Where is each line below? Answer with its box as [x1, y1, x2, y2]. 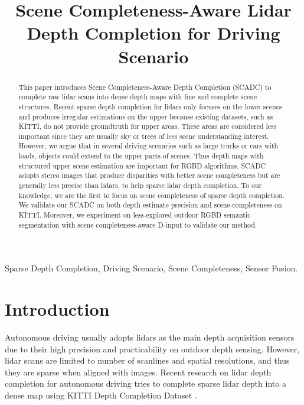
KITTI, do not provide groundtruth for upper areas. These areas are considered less [18, 121, 277, 131]
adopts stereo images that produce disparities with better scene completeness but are [18, 170, 280, 180]
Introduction [5, 297, 110, 321]
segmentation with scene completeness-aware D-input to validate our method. [18, 219, 257, 229]
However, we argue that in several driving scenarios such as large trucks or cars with [18, 141, 279, 151]
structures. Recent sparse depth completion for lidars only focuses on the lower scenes [18, 101, 282, 111]
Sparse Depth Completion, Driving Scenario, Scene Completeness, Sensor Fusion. [5, 262, 298, 274]
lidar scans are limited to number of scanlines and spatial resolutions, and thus [5, 354, 290, 367]
